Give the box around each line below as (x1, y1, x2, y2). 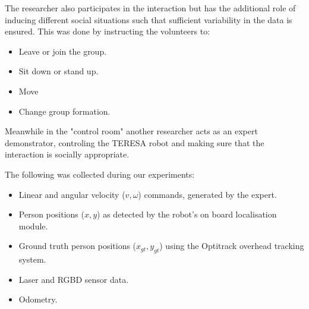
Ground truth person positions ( (18, 239, 137, 252)
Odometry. (18, 293, 58, 305)
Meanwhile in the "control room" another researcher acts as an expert (5, 125, 258, 137)
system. (18, 253, 46, 266)
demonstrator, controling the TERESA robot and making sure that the (5, 136, 264, 149)
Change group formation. (18, 105, 111, 117)
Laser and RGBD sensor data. (18, 273, 129, 285)
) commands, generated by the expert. (138, 188, 277, 200)
